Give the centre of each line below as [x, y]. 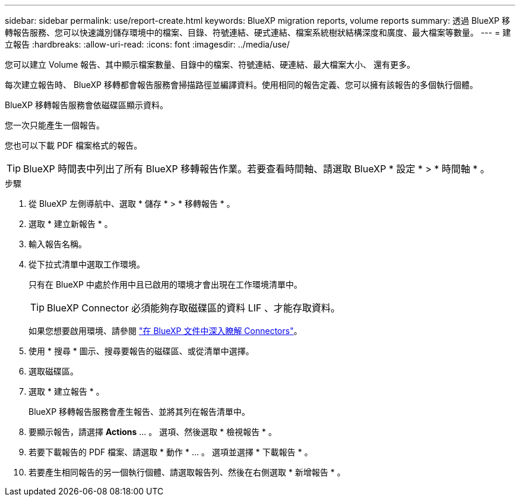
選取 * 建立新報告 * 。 [71, 224]
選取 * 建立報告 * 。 [66, 391]
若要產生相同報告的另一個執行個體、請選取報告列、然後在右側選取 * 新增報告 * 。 [187, 472]
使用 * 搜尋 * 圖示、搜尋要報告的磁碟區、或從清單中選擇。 [141, 351]
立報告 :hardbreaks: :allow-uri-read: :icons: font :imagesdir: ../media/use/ [148, 44]
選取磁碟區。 [53, 371]
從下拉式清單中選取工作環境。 [87, 264]
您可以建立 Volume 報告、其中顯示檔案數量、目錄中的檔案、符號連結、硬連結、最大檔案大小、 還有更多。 [210, 64]
